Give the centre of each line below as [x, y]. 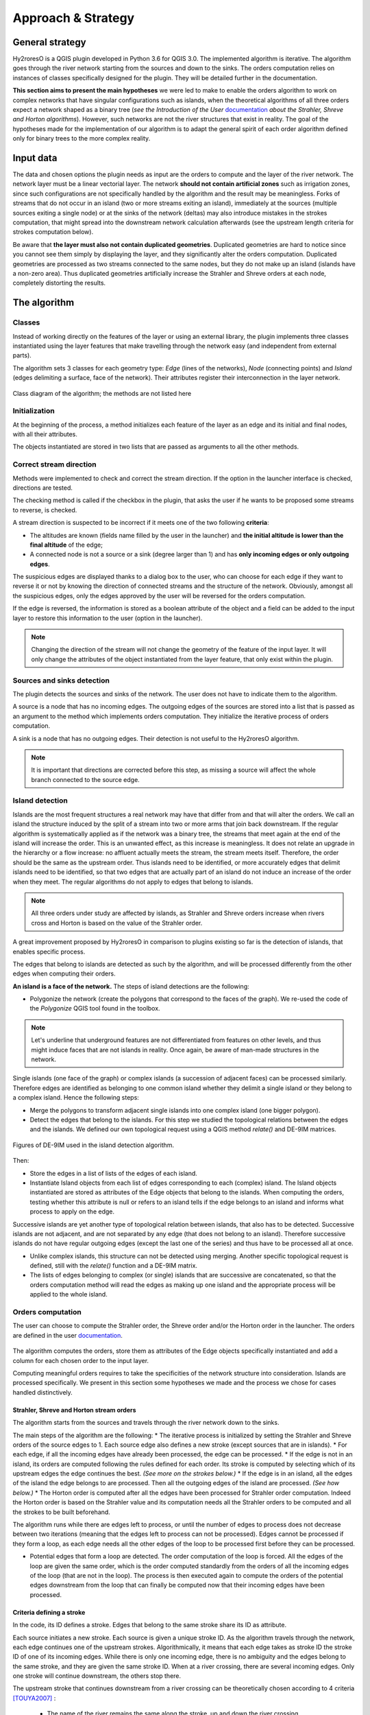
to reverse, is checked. [45, 510]
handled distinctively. [43, 1392]
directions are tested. [43, 488]
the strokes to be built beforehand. [62, 1512]
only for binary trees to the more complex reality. [82, 139]
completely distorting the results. [59, 283]
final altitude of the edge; [66, 545]
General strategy [49, 42]
